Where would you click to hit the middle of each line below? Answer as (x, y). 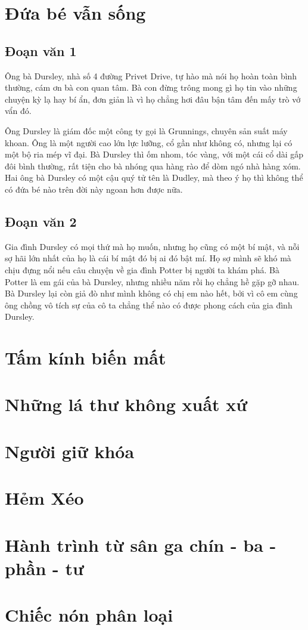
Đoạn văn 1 (41, 50)
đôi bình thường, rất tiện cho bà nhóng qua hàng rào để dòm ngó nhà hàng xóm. (153, 166)
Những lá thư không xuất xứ (126, 404)
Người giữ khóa (70, 451)
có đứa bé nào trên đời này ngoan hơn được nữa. (94, 189)
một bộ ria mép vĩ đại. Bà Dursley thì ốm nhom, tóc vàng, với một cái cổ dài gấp (154, 154)
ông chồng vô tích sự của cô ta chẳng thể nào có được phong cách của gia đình (149, 305)
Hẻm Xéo (44, 498)
